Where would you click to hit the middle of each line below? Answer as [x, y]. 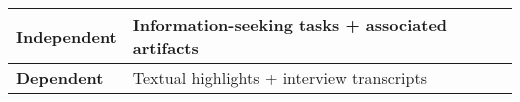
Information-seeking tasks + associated [290, 24]
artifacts [165, 47]
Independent [66, 36]
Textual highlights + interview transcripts [279, 77]
